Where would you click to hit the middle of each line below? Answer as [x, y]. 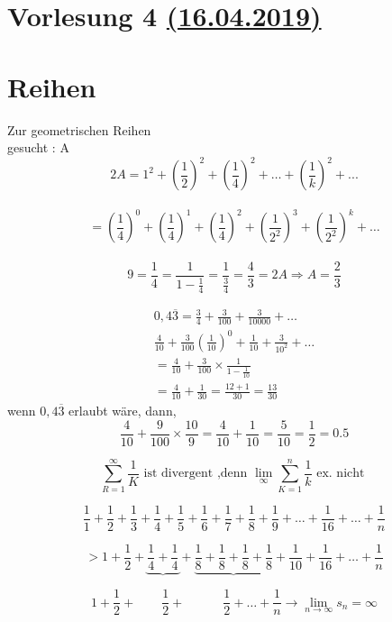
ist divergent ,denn [196, 474]
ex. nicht [341, 474]
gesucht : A [38, 147]
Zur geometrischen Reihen [79, 129]
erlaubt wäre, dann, [123, 410]
